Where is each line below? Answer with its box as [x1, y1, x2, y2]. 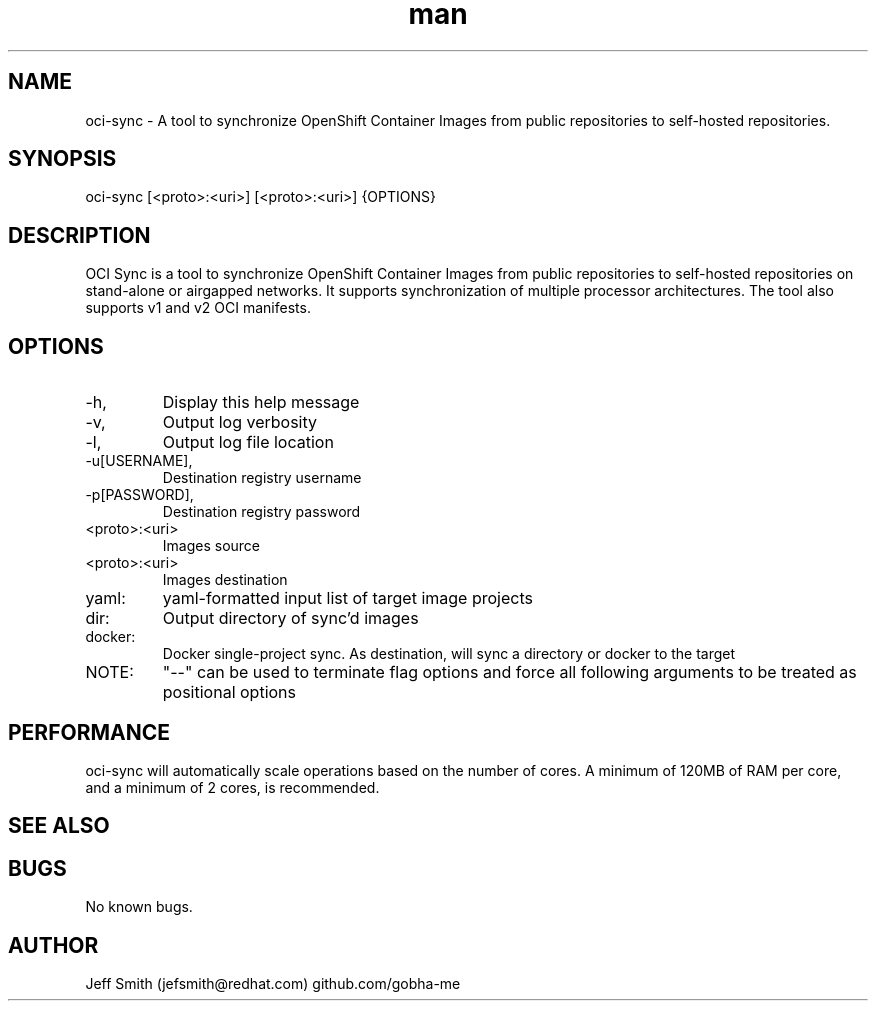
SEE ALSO [8, 813, 110, 839]
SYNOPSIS [8, 146, 117, 172]
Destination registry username [162, 469, 362, 487]
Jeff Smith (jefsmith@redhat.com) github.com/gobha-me [85, 975, 461, 993]
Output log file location [162, 432, 334, 453]
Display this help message [162, 392, 360, 413]
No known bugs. [85, 898, 193, 916]
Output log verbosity [162, 412, 318, 433]
